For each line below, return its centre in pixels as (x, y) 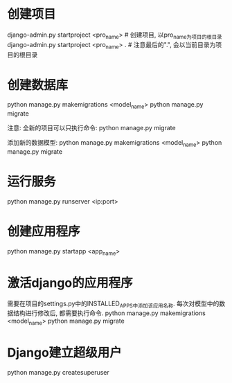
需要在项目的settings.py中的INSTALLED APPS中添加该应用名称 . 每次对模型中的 (113, 304)
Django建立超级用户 (65, 353)
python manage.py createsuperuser (58, 373)
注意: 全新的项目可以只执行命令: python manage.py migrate (91, 128)
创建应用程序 (44, 232)
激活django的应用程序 (70, 283)
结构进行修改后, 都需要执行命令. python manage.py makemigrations (109, 313)
